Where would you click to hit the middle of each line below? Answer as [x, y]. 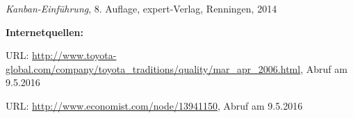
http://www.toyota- [74, 55]
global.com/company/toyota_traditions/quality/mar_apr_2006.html [153, 68]
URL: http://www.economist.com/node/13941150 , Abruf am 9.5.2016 [154, 105]
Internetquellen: [44, 32]
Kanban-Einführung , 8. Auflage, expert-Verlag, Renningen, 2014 [141, 8]
